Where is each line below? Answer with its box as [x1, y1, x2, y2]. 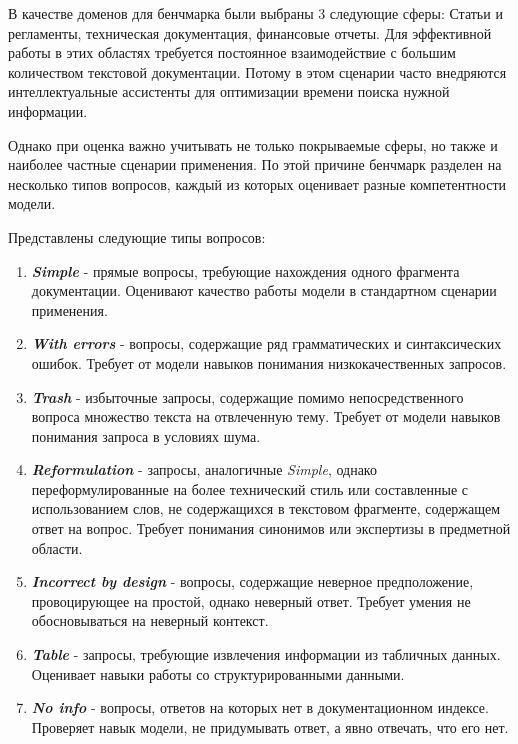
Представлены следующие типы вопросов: [8, 226, 266, 247]
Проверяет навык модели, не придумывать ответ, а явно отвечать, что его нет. [31, 716, 509, 737]
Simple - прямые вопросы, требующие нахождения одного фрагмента [31, 260, 460, 281]
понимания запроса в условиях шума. [31, 425, 261, 446]
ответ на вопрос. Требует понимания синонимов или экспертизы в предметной [31, 518, 511, 539]
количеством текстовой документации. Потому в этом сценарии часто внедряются [8, 61, 507, 82]
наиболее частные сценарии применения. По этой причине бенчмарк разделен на [8, 154, 502, 175]
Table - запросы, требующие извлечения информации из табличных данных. [31, 644, 501, 665]
